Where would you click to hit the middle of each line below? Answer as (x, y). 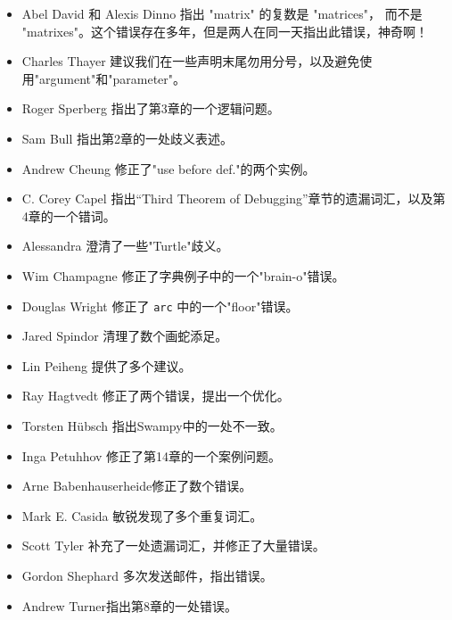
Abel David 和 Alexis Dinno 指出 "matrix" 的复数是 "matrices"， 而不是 (222, 13)
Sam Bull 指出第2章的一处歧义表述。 (127, 138)
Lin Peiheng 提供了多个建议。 (107, 365)
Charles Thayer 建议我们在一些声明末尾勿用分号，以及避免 (191, 61)
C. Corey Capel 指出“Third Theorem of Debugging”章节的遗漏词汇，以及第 (234, 198)
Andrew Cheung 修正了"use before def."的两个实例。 (168, 168)
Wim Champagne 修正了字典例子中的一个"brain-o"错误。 (183, 275)
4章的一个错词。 (69, 215)
